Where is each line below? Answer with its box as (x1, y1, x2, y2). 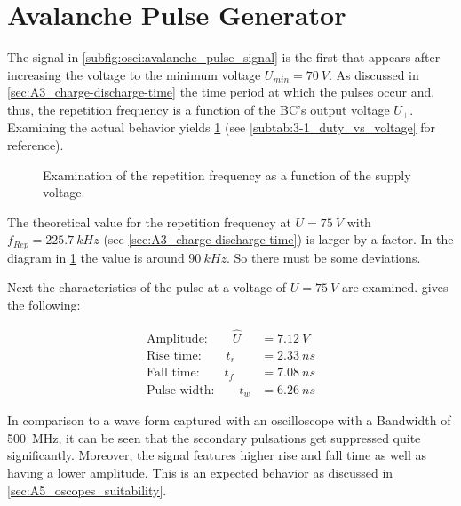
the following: (7, 295, 81, 313)
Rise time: (146, 349, 202, 362)
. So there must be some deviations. (226, 248, 421, 266)
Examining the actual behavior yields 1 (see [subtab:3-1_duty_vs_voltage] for (7, 118, 436, 137)
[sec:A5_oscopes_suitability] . (7, 480, 167, 499)
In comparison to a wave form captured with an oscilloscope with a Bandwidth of (7, 411, 451, 430)
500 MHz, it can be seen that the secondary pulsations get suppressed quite (7, 428, 421, 447)
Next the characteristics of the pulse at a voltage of (7, 278, 287, 296)
